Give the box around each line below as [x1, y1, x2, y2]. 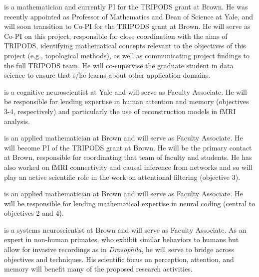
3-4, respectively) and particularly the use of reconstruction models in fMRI [4, 106, 236, 116]
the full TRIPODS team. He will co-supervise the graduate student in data [4, 60, 234, 70]
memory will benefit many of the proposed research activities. [4, 264, 193, 274]
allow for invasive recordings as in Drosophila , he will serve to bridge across [4, 244, 234, 255]
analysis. [4, 116, 30, 126]
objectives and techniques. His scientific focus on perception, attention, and [4, 254, 234, 264]
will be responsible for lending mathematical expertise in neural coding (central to [4, 198, 256, 208]
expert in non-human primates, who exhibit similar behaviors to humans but [4, 234, 239, 245]
